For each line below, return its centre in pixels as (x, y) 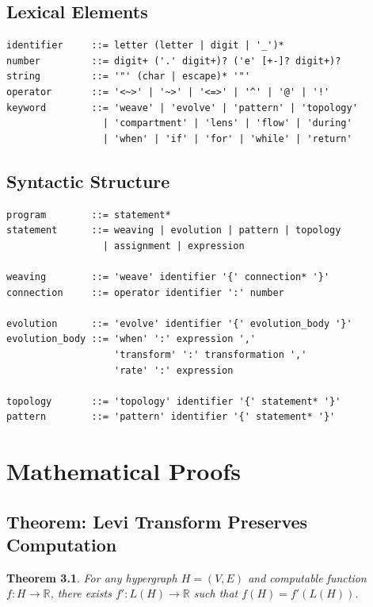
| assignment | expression (173, 246)
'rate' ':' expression (174, 370)
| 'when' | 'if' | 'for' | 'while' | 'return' (227, 138)
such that (216, 593)
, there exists (81, 593)
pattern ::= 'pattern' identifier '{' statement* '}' (171, 417)
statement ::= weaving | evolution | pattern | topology (174, 231)
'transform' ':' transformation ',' (211, 354)
